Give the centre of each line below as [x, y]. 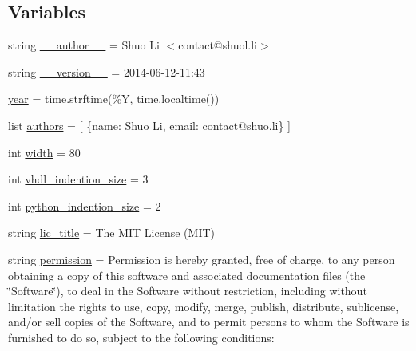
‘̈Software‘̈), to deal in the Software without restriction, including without [188, 291]
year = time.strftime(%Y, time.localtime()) [114, 99]
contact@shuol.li [218, 45]
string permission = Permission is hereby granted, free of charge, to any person [202, 259]
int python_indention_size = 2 [85, 205]
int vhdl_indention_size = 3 [78, 179]
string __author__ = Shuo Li [84, 45]
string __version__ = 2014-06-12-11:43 [107, 71]
